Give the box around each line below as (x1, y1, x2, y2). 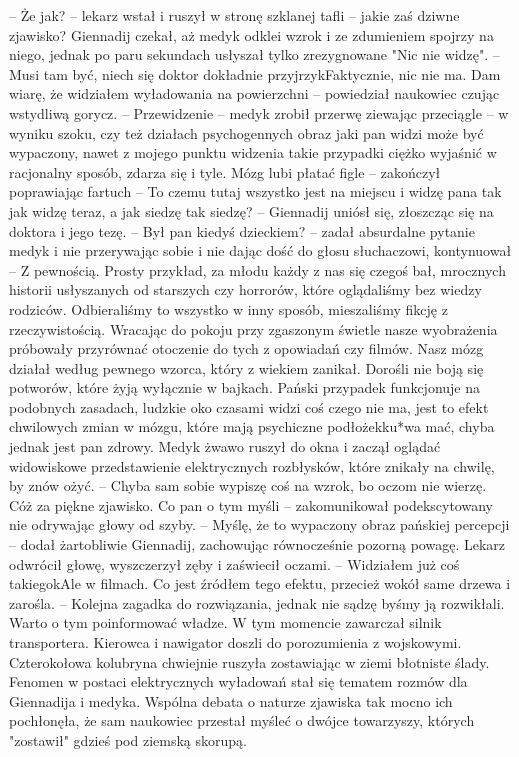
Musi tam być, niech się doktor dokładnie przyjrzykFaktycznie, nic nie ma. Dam (9, 63, 501, 84)
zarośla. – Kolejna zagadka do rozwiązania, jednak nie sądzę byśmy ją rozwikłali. (9, 592, 505, 613)
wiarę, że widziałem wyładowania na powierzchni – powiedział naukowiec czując (9, 83, 500, 104)
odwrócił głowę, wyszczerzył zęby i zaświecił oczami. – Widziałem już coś (9, 553, 460, 574)
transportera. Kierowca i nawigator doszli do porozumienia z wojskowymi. (9, 632, 462, 652)
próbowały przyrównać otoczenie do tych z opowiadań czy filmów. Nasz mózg (9, 338, 484, 359)
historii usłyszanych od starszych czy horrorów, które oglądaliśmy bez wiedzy (9, 279, 482, 300)
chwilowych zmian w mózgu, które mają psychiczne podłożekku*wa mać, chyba (9, 416, 495, 437)
